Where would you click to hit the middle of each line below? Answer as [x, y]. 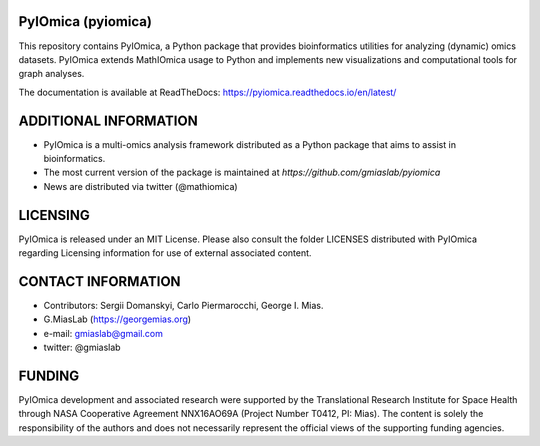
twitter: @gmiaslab [82, 347]
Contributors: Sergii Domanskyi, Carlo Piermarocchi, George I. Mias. [183, 305]
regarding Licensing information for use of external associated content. [165, 253]
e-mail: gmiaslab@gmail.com [103, 333]
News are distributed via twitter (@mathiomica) [141, 186]
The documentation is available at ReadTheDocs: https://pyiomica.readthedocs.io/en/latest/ [207, 92]
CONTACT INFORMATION [99, 281]
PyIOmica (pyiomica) [85, 21]
